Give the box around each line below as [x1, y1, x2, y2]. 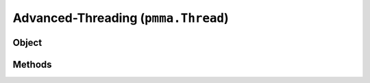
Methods [12, 58, 52, 70]
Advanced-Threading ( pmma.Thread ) [12, 10, 229, 25]
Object [12, 36, 42, 48]
